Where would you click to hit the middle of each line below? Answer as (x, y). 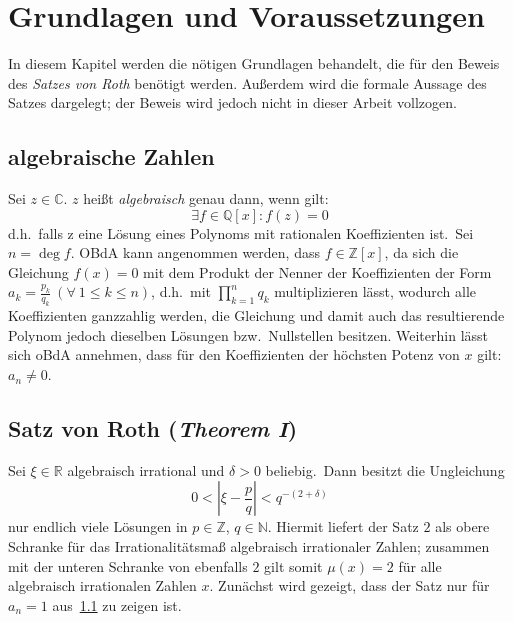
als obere (462, 526)
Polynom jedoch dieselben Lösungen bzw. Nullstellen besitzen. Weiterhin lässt (248, 334)
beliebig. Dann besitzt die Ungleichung (385, 469)
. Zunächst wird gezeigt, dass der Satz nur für (349, 585)
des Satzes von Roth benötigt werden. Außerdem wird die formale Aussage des (247, 82)
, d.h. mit (181, 291)
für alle (420, 565)
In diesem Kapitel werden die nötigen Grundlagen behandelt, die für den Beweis (254, 63)
